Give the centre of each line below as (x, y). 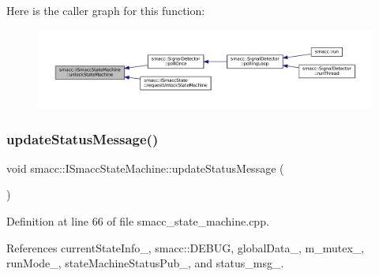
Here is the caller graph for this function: (106, 10)
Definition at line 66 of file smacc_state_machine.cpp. (138, 221)
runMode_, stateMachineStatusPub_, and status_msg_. (145, 263)
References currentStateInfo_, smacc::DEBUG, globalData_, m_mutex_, (186, 247)
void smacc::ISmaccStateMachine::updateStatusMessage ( (145, 168)
